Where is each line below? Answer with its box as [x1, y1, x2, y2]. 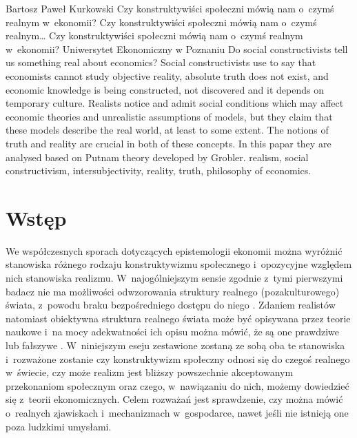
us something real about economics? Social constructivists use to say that [6, 55, 316, 70]
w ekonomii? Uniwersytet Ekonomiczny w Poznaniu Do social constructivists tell [6, 41, 348, 56]
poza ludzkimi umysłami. [6, 419, 112, 433]
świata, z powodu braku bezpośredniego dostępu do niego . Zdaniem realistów [6, 298, 336, 312]
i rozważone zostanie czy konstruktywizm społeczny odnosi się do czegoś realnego [6, 351, 350, 366]
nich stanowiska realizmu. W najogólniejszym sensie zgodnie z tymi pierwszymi [6, 271, 343, 285]
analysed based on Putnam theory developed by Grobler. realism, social [6, 149, 309, 164]
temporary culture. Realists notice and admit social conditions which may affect [6, 96, 344, 110]
